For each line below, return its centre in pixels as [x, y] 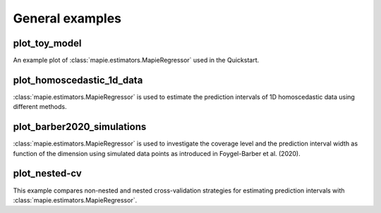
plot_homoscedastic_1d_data [78, 80]
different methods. [40, 107]
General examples [67, 18]
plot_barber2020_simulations [80, 127]
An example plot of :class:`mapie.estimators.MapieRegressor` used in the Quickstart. [136, 60]
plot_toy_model [47, 43]
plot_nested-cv [48, 173]
